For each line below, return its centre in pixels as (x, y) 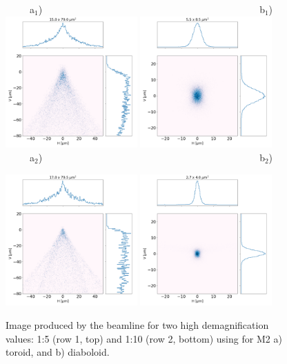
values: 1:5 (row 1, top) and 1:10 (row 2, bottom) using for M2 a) (144, 338)
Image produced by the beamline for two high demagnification (137, 324)
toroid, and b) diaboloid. (58, 352)
